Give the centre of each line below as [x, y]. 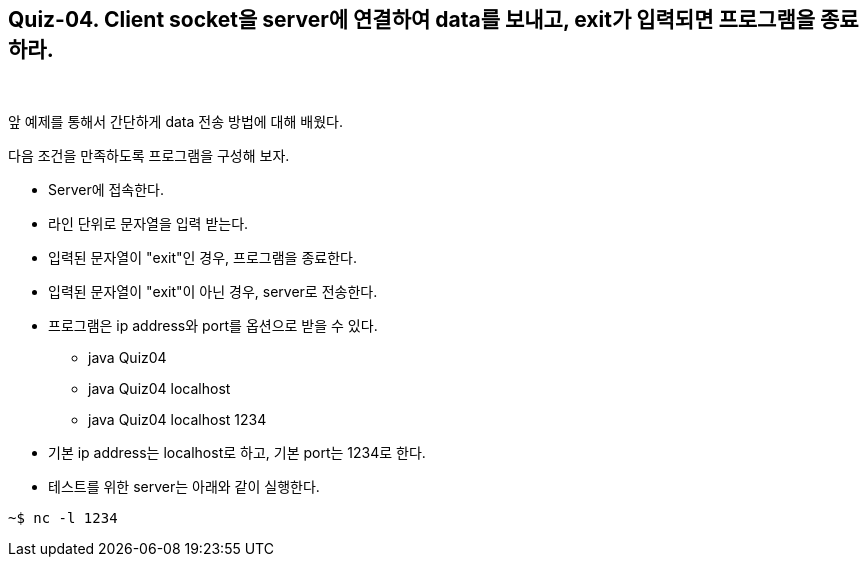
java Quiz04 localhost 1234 [177, 420]
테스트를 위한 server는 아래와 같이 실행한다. [184, 487]
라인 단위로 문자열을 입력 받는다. [148, 224]
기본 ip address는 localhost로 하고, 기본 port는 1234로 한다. [237, 453]
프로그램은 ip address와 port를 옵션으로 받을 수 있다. [213, 326]
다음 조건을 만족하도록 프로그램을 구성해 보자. [149, 156]
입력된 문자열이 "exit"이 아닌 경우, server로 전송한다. [213, 292]
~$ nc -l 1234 [63, 518]
